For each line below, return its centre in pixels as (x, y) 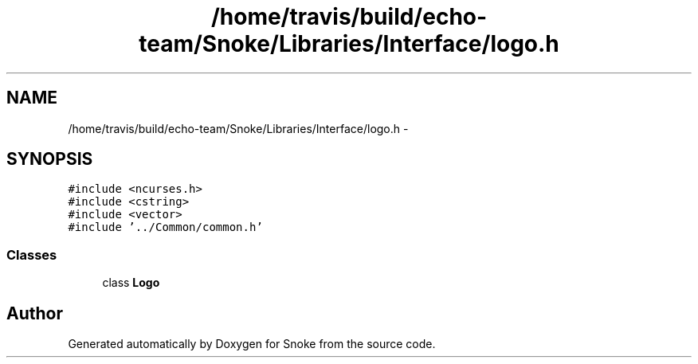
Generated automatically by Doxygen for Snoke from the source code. (252, 344)
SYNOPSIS (50, 159)
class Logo (131, 283)
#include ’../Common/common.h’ (165, 227)
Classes (32, 254)
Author (35, 313)
